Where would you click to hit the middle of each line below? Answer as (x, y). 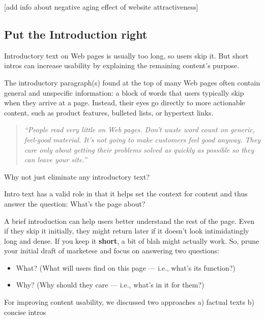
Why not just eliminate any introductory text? (77, 176)
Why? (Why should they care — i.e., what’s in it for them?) (110, 285)
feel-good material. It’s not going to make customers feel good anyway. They (142, 139)
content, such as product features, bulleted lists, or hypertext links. (109, 112)
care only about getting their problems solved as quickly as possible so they (139, 149)
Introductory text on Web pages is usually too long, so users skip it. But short (126, 55)
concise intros (25, 312)
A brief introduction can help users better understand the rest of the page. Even (129, 221)
